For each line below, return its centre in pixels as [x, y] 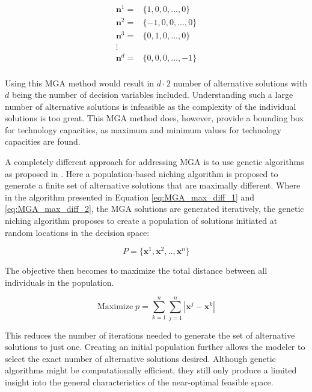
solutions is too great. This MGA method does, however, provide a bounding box [154, 118]
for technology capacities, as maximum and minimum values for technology [143, 129]
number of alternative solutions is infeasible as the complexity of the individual [151, 106]
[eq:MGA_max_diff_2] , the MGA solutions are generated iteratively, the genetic [154, 209]
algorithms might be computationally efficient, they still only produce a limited [151, 370]
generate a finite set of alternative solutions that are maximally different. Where [153, 185]
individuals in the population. [60, 282]
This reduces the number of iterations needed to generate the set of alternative [150, 335]
